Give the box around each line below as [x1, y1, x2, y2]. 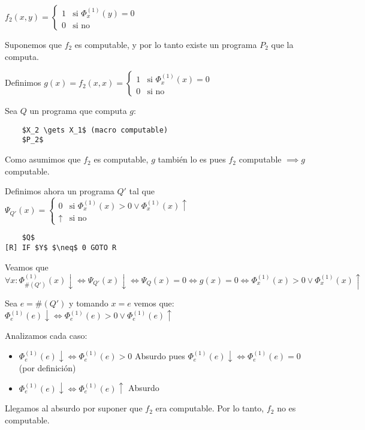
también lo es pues [158, 153, 226, 166]
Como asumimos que [5, 153, 81, 166]
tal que [129, 185, 155, 197]
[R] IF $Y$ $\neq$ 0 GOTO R [5, 243, 117, 252]
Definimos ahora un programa [5, 185, 114, 197]
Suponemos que [5, 38, 62, 50]
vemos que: [134, 297, 174, 309]
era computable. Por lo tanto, [155, 402, 264, 414]
